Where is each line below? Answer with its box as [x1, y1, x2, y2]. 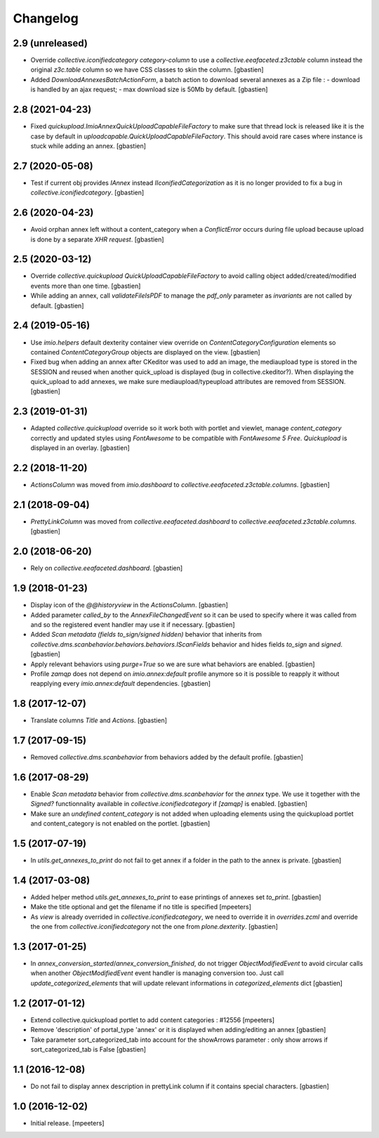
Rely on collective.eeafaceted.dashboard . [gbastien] [30, 564, 183, 572]
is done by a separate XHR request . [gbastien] [30, 235, 164, 244]
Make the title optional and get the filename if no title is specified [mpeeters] [30, 903, 252, 911]
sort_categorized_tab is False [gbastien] [30, 1045, 147, 1053]
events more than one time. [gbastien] [30, 282, 141, 290]
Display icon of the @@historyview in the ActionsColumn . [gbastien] [30, 601, 228, 609]
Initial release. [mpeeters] [30, 1118, 105, 1127]
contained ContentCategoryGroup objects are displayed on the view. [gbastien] [30, 348, 260, 356]
